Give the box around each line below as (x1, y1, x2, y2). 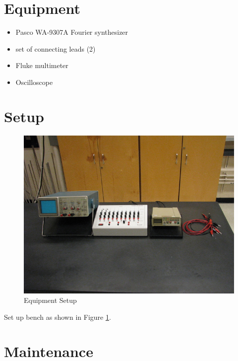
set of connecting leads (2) (15, 43, 96, 54)
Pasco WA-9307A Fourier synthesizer (15, 27, 128, 37)
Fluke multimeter (15, 60, 68, 71)
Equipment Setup (24, 295, 77, 305)
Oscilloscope (15, 76, 53, 87)
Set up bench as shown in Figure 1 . (4, 311, 111, 322)
